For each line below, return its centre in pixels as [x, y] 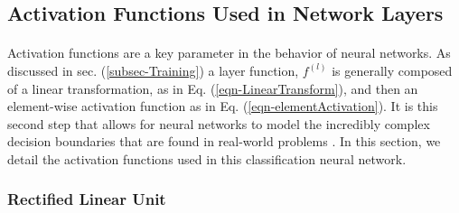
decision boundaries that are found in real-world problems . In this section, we [224, 141]
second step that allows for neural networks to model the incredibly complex [219, 123]
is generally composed [392, 70]
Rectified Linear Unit [87, 199]
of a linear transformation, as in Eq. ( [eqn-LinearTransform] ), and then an [213, 88]
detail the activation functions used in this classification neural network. [207, 158]
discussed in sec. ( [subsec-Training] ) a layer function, [153, 70]
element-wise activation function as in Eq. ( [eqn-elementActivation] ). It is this [223, 106]
